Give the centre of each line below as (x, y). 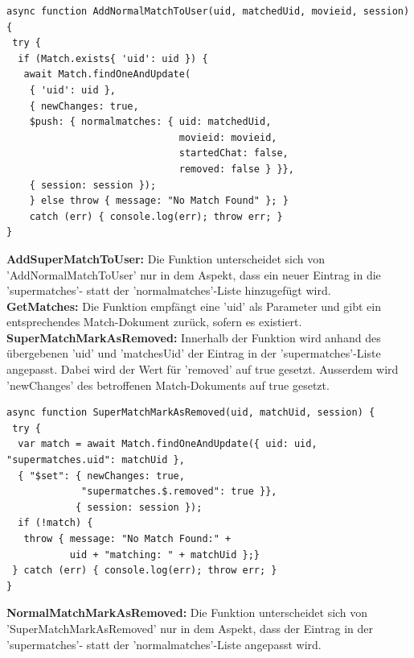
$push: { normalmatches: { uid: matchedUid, (150, 122)
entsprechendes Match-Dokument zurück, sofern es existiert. (154, 322)
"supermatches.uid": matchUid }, (96, 460)
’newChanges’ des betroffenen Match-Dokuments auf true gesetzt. (168, 385)
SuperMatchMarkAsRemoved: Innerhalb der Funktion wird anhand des (194, 337)
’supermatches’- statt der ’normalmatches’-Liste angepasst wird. (164, 644)
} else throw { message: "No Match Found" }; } (159, 201)
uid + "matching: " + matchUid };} (164, 555)
